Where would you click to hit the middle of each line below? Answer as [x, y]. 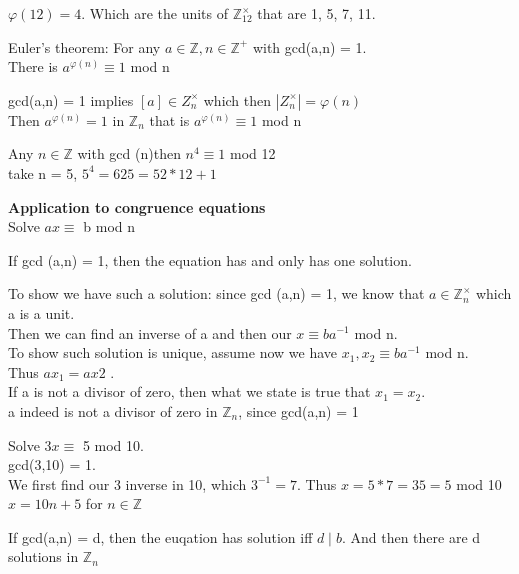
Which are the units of [159, 13]
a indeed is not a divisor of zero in [113, 410]
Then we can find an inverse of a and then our [150, 332]
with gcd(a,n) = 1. [309, 46]
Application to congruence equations [137, 206]
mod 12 [253, 153]
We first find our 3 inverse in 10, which [127, 483]
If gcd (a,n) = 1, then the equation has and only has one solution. [210, 259]
